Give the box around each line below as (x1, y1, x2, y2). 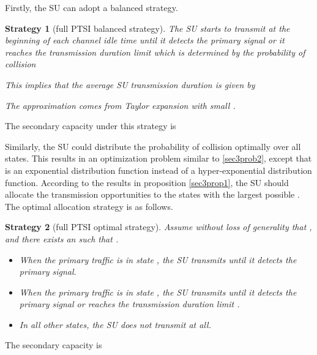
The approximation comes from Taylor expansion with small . (5, 99, 236, 111)
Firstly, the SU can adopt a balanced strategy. (5, 1, 178, 13)
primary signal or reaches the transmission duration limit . (19, 297, 240, 310)
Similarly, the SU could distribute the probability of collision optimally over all (5, 140, 301, 152)
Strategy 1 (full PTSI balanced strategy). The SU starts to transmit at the (5, 21, 290, 34)
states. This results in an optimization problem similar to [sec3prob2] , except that (5, 152, 312, 165)
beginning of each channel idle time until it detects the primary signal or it (5, 34, 285, 47)
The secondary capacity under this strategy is (5, 119, 176, 132)
